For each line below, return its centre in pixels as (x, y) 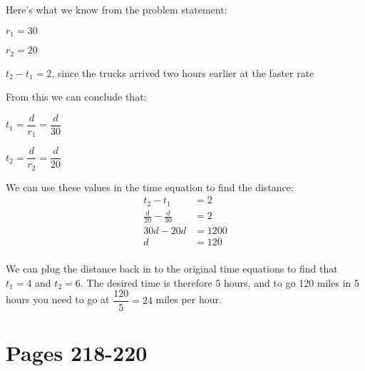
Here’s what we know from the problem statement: (117, 9)
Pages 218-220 (77, 352)
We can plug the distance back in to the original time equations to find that (172, 269)
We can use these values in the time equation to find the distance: (150, 187)
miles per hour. (189, 299)
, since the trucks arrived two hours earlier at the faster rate (183, 72)
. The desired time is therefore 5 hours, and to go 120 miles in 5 (220, 282)
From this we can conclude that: (76, 97)
